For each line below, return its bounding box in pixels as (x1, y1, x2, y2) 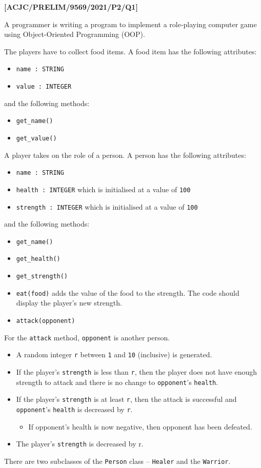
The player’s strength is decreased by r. (16, 438, 144, 449)
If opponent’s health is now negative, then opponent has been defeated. (28, 421, 252, 432)
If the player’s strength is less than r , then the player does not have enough (16, 366, 257, 377)
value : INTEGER (16, 83, 72, 91)
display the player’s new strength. (16, 297, 122, 308)
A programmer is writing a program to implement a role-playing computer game (4, 18, 257, 29)
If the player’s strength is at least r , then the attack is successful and (16, 394, 237, 404)
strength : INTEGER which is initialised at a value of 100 (16, 201, 198, 212)
